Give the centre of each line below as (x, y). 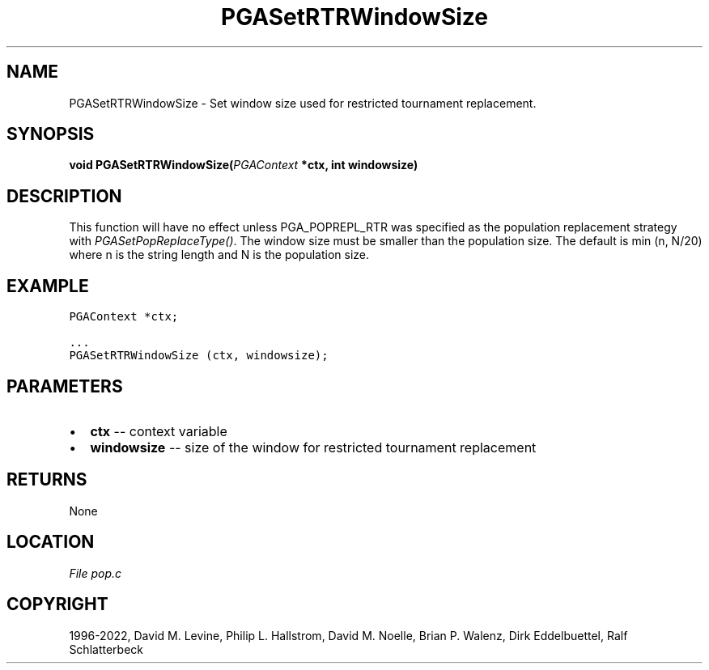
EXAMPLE (48, 286)
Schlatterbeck (106, 649)
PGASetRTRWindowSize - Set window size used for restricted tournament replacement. (303, 103)
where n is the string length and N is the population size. (219, 255)
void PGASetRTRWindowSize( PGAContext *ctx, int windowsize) (244, 165)
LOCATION (51, 542)
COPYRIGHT (57, 604)
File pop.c (96, 573)
